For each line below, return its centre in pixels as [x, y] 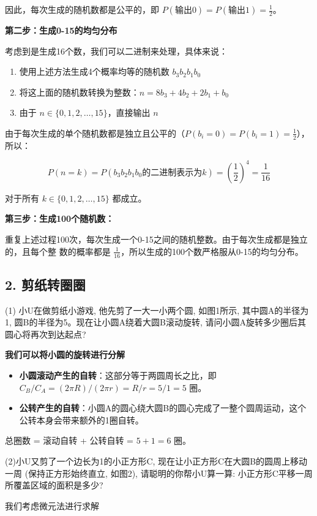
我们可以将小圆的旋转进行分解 [65, 355]
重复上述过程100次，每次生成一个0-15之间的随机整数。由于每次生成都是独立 [156, 239]
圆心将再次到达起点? [46, 334]
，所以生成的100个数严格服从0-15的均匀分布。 [212, 251]
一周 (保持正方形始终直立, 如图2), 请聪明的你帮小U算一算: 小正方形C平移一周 [159, 473]
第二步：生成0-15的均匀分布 [61, 30]
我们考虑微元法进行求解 [52, 505]
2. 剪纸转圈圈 [45, 284]
